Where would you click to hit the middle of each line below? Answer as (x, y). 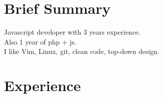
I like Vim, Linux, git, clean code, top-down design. (82, 51)
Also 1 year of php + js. (40, 41)
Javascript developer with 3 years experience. (72, 32)
